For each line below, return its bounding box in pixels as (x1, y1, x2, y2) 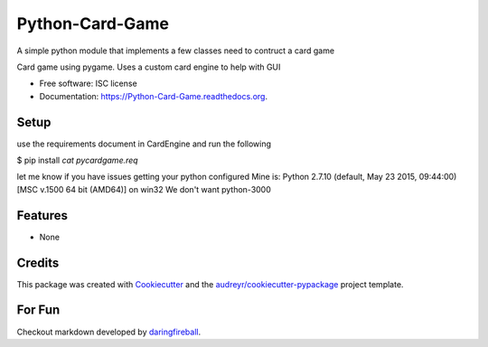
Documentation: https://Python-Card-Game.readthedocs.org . (39, 90, 268, 101)
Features (16, 208, 68, 223)
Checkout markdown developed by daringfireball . (16, 326, 202, 337)
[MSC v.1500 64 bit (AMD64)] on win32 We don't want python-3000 (16, 183, 271, 194)
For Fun (16, 303, 61, 318)
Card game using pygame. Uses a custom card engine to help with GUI (16, 61, 281, 72)
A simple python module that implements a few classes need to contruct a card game (16, 45, 334, 56)
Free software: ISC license (39, 78, 137, 89)
